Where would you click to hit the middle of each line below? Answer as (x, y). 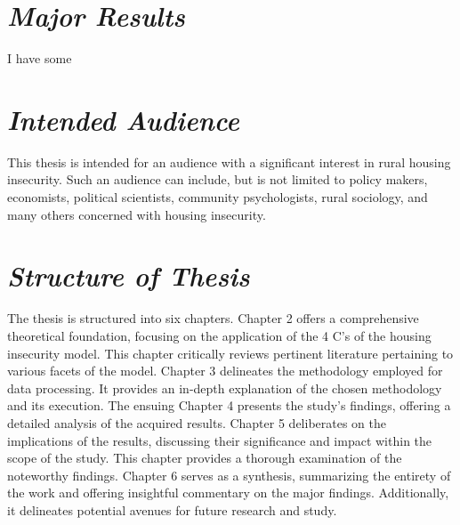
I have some (40, 58)
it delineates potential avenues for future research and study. (172, 509)
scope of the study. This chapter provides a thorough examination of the (205, 458)
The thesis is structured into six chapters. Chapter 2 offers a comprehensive (213, 318)
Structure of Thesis (129, 276)
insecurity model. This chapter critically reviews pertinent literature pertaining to (230, 353)
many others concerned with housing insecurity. (137, 214)
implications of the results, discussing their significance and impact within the (220, 440)
